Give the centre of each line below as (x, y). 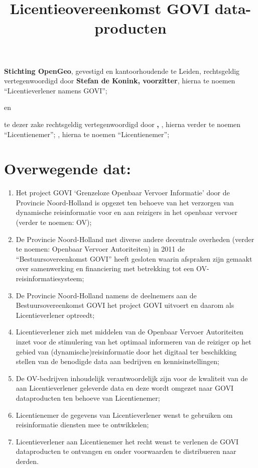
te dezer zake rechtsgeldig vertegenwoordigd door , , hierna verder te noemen (122, 124)
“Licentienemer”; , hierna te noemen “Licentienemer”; (87, 134)
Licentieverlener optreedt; (55, 315)
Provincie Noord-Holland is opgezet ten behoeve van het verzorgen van (125, 202)
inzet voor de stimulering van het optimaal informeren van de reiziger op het (134, 341)
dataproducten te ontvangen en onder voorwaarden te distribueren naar (126, 451)
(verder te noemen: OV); (54, 222)
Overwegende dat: (68, 168)
